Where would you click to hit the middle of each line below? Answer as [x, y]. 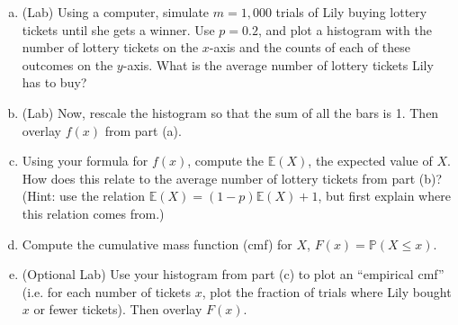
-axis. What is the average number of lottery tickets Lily [278, 64]
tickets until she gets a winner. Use [118, 29]
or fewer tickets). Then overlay [118, 309]
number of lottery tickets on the [110, 47]
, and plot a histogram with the [345, 29]
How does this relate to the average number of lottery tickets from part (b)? [232, 178]
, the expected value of [370, 161]
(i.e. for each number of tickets [106, 291]
